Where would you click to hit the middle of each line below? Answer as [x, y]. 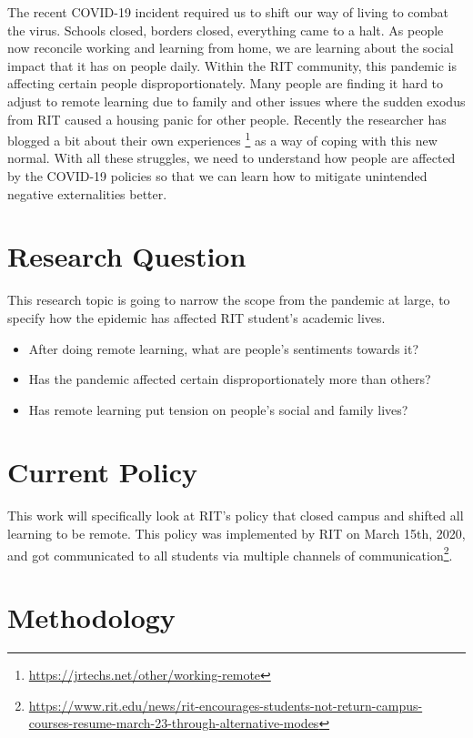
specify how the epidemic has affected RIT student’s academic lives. [196, 317]
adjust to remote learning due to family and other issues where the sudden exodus [236, 101]
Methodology [91, 617]
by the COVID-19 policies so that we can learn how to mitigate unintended [217, 176]
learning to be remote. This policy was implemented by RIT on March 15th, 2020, [236, 533]
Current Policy [103, 472]
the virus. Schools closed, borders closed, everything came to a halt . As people [226, 30]
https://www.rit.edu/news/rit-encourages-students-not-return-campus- [226, 705]
